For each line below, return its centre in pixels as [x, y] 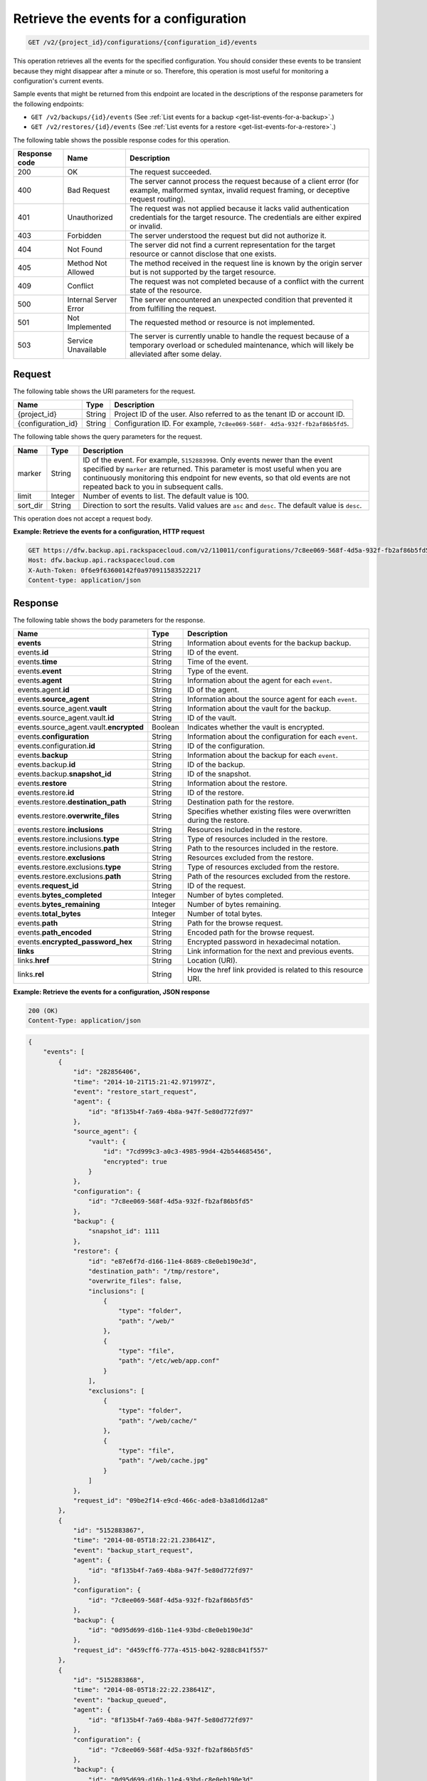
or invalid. [146, 227]
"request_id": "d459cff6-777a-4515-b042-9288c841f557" [171, 1650]
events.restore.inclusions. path [68, 848]
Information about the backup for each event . [263, 755]
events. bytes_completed [60, 895]
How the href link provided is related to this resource [275, 970]
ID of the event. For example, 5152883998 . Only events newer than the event [208, 459]
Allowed [81, 272]
